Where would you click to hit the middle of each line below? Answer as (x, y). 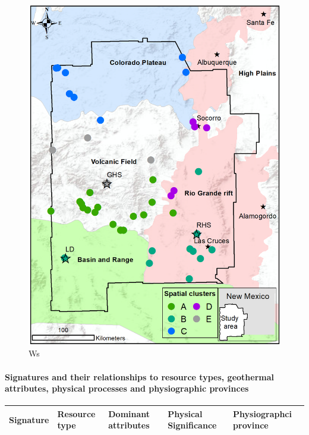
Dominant (129, 413)
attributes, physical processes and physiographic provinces (127, 388)
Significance (192, 425)
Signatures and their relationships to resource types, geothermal (139, 376)
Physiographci (262, 413)
